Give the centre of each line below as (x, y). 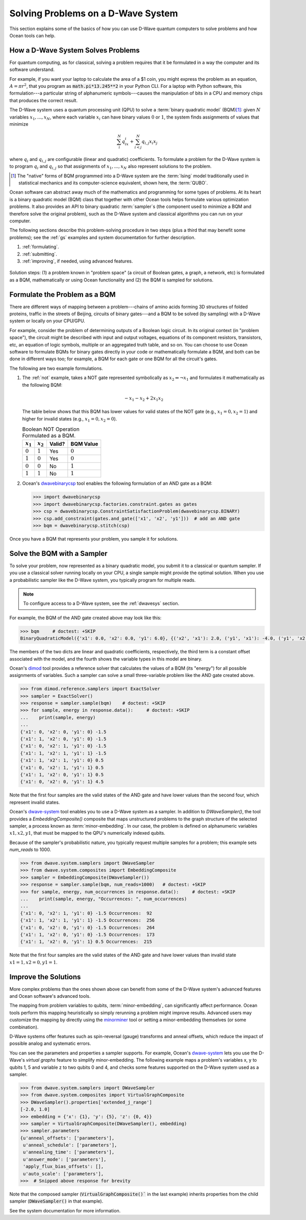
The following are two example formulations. (56, 368)
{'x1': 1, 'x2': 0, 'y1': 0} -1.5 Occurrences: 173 (87, 934)
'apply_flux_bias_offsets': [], (63, 1167)
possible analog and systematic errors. (50, 1043)
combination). (24, 1027)
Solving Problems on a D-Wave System (94, 13)
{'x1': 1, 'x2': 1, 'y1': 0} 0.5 (62, 760)
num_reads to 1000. (30, 850)
